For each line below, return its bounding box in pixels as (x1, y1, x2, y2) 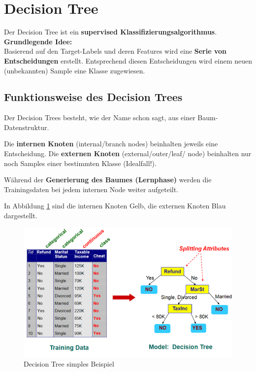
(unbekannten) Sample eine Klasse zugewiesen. (4, 65, 145, 75)
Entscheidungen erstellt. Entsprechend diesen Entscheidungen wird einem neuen (4, 55, 253, 66)
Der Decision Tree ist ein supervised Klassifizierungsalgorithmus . (4, 27, 217, 37)
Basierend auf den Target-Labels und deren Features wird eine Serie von (4, 46, 227, 56)
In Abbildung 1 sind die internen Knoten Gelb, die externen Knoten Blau (4, 201, 226, 211)
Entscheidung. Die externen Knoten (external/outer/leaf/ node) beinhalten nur (4, 148, 252, 159)
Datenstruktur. (4, 122, 49, 132)
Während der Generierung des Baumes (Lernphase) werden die (4, 174, 212, 185)
